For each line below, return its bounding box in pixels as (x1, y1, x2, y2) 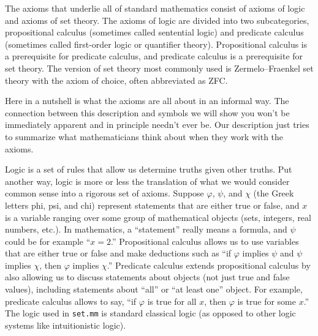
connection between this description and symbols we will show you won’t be (5, 106, 290, 119)
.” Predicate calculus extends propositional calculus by (107, 258, 311, 271)
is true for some (237, 294, 296, 307)
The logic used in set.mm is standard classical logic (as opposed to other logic (5, 307, 296, 319)
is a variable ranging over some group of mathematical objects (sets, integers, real (5, 211, 311, 223)
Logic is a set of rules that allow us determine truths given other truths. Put (5, 163, 292, 176)
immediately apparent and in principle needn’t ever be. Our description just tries (5, 118, 309, 131)
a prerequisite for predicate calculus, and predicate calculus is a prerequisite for (5, 50, 303, 62)
